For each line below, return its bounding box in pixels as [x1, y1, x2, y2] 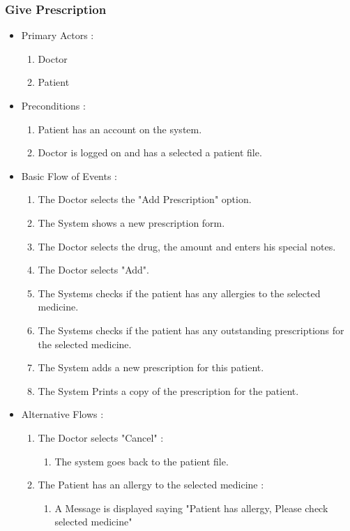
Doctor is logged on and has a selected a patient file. [38, 145, 262, 160]
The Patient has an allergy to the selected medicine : [38, 477, 264, 492]
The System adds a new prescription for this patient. [38, 360, 264, 375]
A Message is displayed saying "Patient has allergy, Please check [54, 500, 328, 515]
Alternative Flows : [21, 407, 104, 421]
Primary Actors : [21, 28, 94, 43]
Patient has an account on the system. [38, 121, 202, 136]
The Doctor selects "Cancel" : [38, 430, 164, 444]
